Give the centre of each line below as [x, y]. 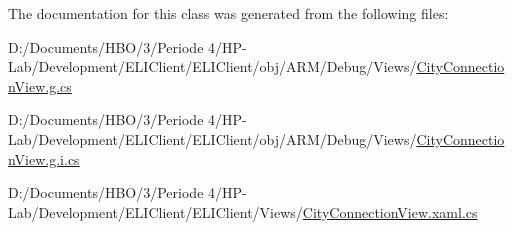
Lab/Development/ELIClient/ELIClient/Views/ [155, 211]
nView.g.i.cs [44, 158]
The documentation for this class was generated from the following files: [228, 13]
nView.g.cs [40, 85]
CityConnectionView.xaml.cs [390, 211]
